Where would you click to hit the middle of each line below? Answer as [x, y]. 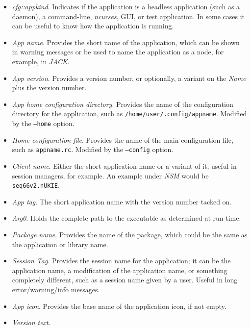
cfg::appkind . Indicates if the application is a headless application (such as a [126, 6]
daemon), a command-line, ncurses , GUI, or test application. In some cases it [128, 16]
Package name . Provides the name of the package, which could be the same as [130, 234]
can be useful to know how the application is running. [93, 26]
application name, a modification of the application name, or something [120, 270]
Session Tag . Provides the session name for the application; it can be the [121, 261]
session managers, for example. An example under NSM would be [110, 175]
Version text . [31, 322]
